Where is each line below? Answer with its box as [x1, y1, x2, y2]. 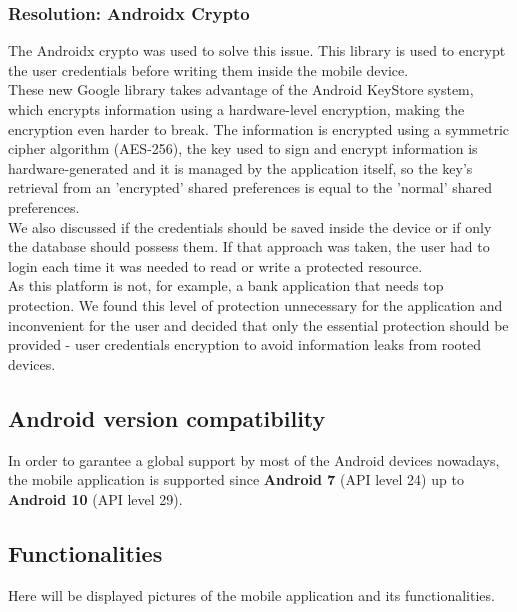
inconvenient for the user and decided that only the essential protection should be [8, 314, 509, 335]
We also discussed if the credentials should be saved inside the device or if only [8, 216, 492, 237]
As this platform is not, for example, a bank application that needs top [8, 275, 444, 296]
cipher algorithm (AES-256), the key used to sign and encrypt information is [8, 138, 478, 159]
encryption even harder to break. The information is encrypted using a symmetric [8, 118, 510, 139]
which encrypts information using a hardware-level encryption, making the [8, 99, 465, 119]
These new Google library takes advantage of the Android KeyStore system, [8, 79, 474, 100]
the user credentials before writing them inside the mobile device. [8, 59, 409, 80]
